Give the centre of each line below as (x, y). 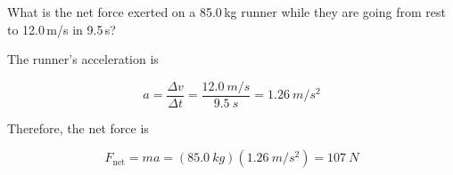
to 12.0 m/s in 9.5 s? (62, 29)
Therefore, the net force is (78, 127)
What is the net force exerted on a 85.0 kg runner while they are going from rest (226, 12)
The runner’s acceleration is (83, 59)
